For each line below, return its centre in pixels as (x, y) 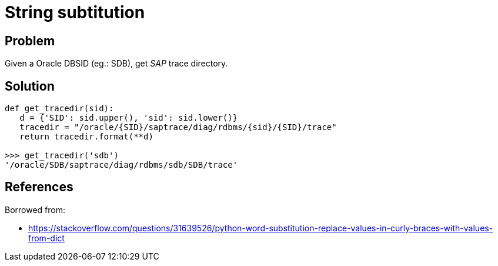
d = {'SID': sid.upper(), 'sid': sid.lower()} (129, 118)
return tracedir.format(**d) (86, 137)
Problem (30, 41)
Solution (30, 86)
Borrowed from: (35, 210)
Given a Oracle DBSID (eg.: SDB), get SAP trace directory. (116, 64)
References (39, 187)
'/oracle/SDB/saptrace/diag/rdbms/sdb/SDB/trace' (121, 165)
